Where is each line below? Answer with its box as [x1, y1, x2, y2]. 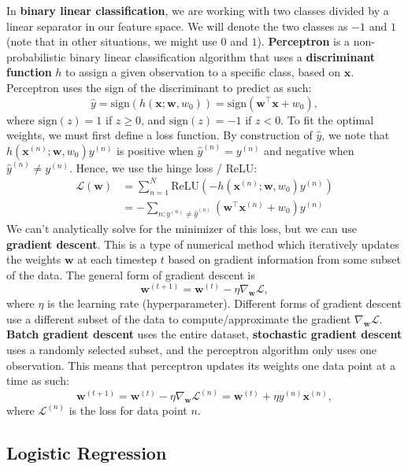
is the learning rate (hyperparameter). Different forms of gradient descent [47, 295, 402, 312]
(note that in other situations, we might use [6, 33, 217, 50]
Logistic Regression [6, 440, 167, 464]
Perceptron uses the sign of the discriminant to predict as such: [6, 79, 312, 95]
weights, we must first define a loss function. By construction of [6, 127, 313, 143]
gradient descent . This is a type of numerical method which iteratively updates [6, 235, 399, 252]
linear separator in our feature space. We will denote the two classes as [6, 17, 348, 34]
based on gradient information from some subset [168, 251, 402, 268]
